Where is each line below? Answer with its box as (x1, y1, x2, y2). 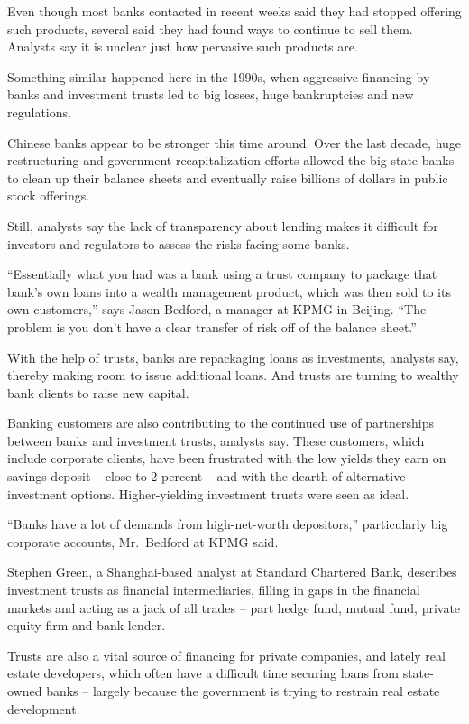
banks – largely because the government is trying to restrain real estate (46, 682, 440, 700)
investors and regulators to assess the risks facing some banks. (7, 234, 350, 253)
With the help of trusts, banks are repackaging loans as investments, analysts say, (7, 348, 459, 367)
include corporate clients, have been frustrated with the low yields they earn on (7, 449, 446, 468)
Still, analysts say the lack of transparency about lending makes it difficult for (7, 216, 438, 235)
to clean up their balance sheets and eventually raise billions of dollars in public (7, 168, 448, 187)
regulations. (7, 102, 71, 121)
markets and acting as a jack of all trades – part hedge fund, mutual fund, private (7, 598, 461, 617)
